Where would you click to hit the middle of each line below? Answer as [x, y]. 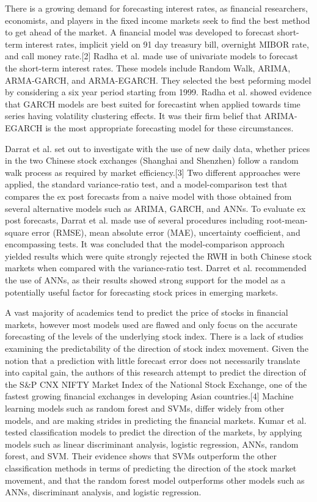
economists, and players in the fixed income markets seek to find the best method [158, 20]
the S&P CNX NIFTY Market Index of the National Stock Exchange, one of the [156, 384]
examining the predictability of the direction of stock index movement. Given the [157, 348]
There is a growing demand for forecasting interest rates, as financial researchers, [156, 8]
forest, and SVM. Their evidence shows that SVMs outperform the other [141, 456]
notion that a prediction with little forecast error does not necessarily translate [153, 360]
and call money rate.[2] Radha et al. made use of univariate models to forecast [152, 56]
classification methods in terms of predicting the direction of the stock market [151, 467]
